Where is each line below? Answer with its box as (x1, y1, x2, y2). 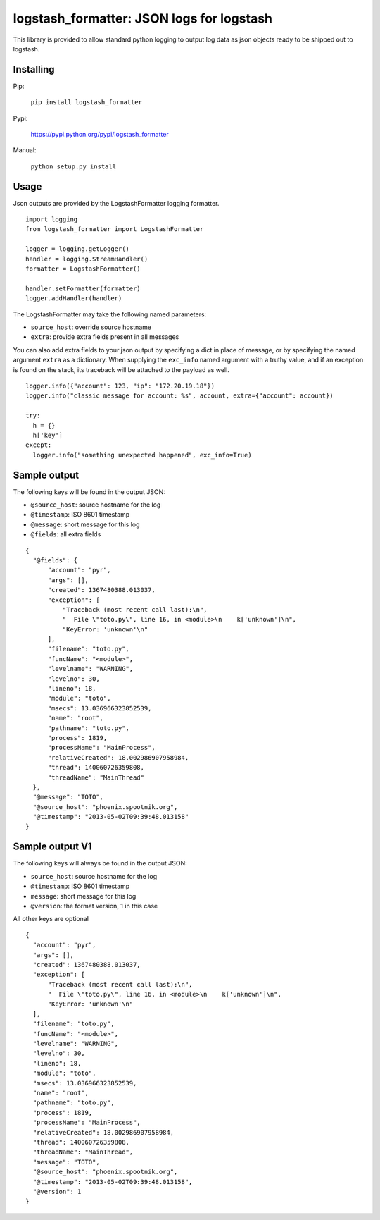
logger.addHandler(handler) (25, 295, 122, 302)
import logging (25, 216, 78, 223)
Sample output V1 (13, 841, 92, 853)
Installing (13, 63, 56, 75)
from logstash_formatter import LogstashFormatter (25, 226, 204, 233)
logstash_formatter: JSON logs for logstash (13, 11, 272, 26)
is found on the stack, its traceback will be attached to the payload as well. (13, 365, 230, 374)
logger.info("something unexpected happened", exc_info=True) (32, 451, 253, 459)
